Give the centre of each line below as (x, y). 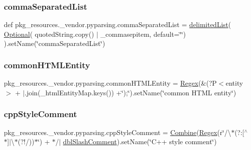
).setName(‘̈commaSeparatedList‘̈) (55, 43)
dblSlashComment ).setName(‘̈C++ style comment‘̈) (140, 142)
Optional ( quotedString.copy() (49, 34)
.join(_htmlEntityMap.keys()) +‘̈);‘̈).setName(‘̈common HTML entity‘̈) (130, 92)
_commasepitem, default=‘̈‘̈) (143, 34)
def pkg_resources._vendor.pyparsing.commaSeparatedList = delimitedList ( (117, 24)
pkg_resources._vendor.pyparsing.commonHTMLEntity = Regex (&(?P (110, 83)
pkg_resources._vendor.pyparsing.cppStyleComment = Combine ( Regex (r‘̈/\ (118, 132)
